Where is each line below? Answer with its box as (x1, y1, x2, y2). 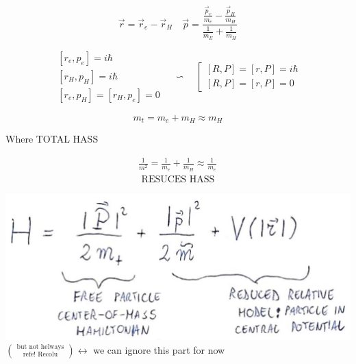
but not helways (16, 343, 64, 351)
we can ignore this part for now (93, 342, 225, 356)
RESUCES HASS (141, 174, 215, 184)
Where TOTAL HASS (5, 132, 99, 146)
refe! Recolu (23, 351, 58, 359)
